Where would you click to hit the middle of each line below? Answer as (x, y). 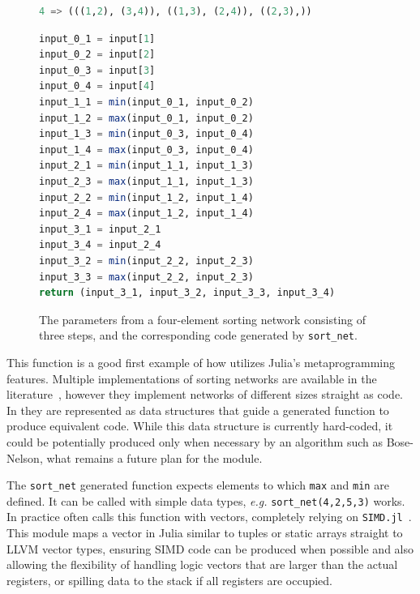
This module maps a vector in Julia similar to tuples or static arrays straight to (205, 533)
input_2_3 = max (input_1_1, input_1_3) (146, 181)
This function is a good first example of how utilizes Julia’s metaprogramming (201, 362)
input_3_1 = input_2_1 (100, 229)
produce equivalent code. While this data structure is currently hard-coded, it (200, 426)
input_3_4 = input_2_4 (100, 245)
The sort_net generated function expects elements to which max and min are (198, 485)
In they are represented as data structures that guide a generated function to (198, 410)
